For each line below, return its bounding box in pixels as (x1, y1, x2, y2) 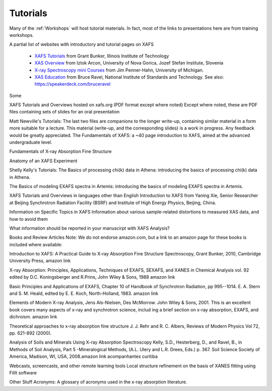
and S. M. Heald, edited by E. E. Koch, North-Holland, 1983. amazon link (9, 290, 159, 297)
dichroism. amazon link (9, 314, 57, 320)
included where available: (9, 241, 62, 247)
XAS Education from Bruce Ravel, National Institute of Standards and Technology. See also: (34, 74, 224, 80)
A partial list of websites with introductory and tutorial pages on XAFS (9, 41, 154, 47)
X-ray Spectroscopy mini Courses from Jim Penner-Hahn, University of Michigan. (34, 67, 204, 73)
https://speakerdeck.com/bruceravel (34, 81, 111, 87)
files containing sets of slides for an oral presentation (9, 109, 120, 115)
